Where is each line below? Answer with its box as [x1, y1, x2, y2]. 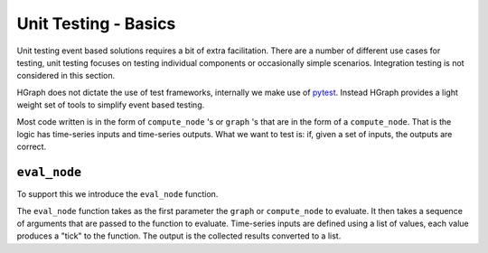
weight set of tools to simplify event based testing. [16, 99, 205, 110]
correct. [16, 141, 47, 153]
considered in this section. [16, 70, 116, 81]
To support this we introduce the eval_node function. [16, 189, 219, 200]
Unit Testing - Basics [16, 14, 176, 33]
